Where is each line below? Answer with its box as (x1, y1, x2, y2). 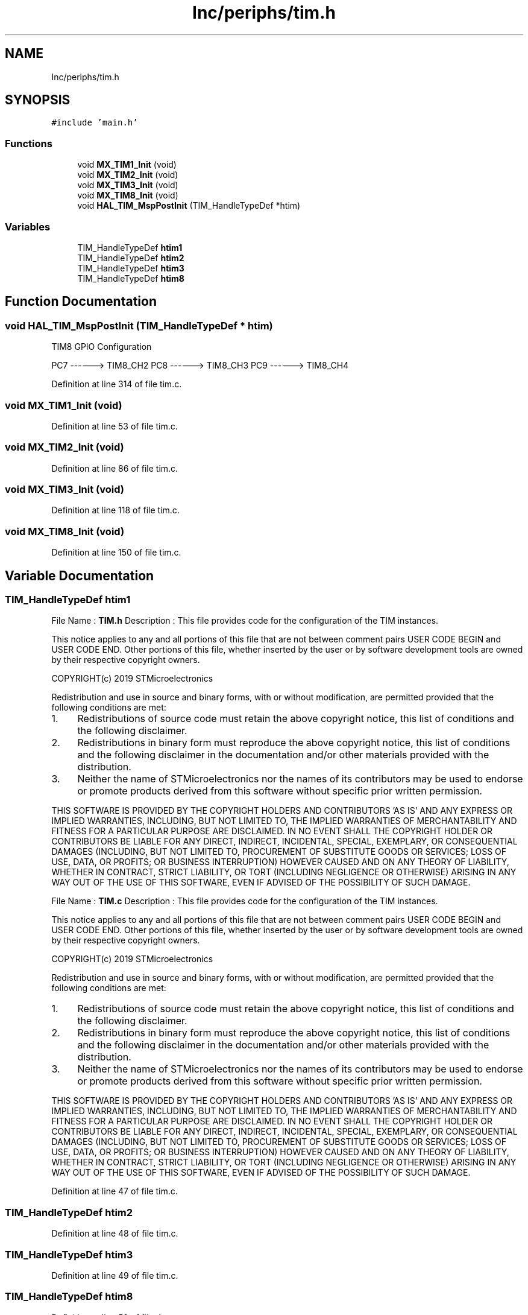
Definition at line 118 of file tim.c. (51, 505, 180, 516)
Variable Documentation (5, 568, 154, 583)
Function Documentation (5, 294, 157, 309)
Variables (5, 220, 51, 233)
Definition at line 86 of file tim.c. (51, 463, 178, 474)
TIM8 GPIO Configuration (51, 341, 152, 352)
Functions (5, 137, 52, 150)
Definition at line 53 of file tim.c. (51, 420, 178, 431)
